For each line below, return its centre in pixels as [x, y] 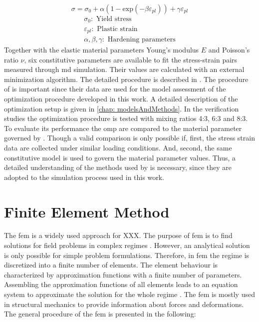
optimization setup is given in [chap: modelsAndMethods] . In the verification [122, 108]
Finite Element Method [87, 211]
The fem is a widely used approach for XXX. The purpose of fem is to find [118, 235]
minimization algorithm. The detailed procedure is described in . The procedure [126, 79]
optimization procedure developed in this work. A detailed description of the [121, 98]
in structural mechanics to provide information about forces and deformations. [124, 304]
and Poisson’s [229, 49]
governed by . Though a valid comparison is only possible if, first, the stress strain [129, 138]
